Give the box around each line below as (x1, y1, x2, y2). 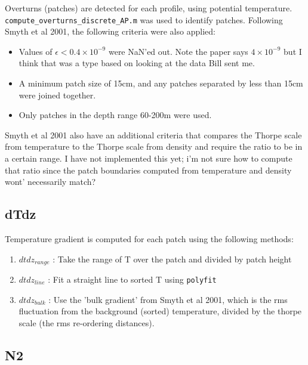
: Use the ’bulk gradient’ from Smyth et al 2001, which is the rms (48, 293, 288, 305)
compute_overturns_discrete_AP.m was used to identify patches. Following (5, 13, 283, 26)
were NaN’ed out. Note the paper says (108, 45, 248, 57)
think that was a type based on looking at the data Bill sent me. (19, 57, 255, 69)
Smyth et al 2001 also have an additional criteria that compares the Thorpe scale (5, 128, 302, 141)
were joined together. (19, 88, 96, 101)
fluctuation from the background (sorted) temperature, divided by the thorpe (19, 305, 302, 317)
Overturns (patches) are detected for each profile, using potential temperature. (5, 2, 292, 14)
